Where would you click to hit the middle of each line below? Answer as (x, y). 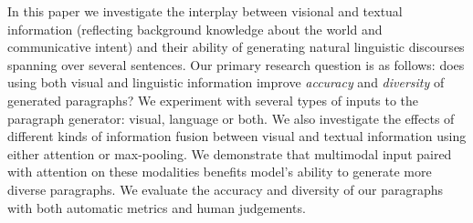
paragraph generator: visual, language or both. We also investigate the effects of (231, 118)
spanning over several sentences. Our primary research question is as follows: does (236, 64)
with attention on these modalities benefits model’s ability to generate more (220, 172)
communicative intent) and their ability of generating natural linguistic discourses (236, 47)
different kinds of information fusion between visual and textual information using (237, 136)
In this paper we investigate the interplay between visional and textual (205, 11)
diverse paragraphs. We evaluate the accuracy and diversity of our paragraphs (226, 189)
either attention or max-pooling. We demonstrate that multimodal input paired (230, 153)
